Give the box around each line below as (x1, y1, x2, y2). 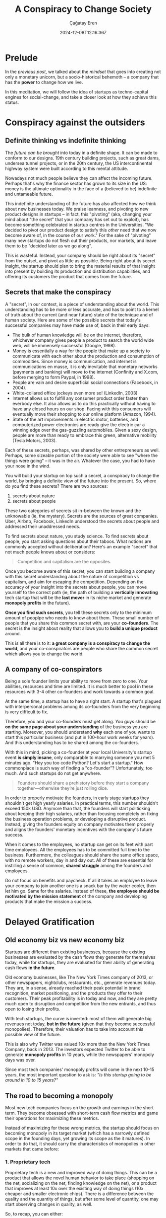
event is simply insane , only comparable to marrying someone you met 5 (5, 755, 155, 761)
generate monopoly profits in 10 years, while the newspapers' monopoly (5, 1052, 155, 1058)
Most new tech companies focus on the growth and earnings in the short (5, 1105, 154, 1111)
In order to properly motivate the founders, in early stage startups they (5, 795, 150, 801)
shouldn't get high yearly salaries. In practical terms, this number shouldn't (5, 800, 158, 806)
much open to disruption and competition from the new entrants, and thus (5, 1001, 156, 1007)
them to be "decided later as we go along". (5, 242, 93, 249)
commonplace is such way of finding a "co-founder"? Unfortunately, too (5, 765, 153, 771)
